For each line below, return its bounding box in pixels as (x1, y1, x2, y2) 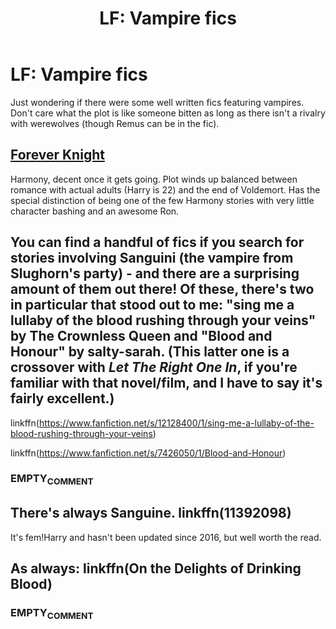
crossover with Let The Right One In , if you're (10, 359, 298, 376)
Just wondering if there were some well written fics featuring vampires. (10, 96, 305, 108)
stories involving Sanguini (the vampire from (10, 250, 294, 267)
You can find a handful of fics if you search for (10, 234, 305, 251)
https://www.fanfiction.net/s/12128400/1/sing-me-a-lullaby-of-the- (38, 417, 315, 429)
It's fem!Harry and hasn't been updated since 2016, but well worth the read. (10, 531, 322, 543)
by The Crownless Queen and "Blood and (10, 328, 273, 345)
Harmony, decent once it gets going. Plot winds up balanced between (10, 173, 298, 185)
